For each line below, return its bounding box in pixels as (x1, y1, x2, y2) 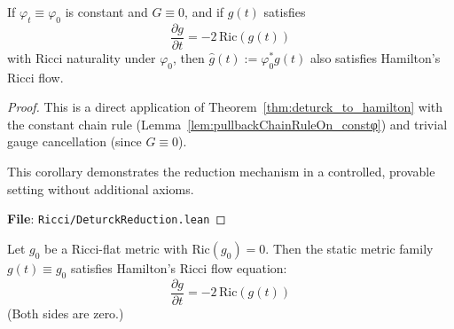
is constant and (65, 3, 148, 20)
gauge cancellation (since (7, 132, 142, 151)
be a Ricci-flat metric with (44, 239, 188, 257)
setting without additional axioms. (7, 179, 194, 198)
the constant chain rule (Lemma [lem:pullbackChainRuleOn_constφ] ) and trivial (7, 114, 448, 133)
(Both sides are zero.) (7, 303, 124, 322)
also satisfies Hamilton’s (309, 48, 441, 67)
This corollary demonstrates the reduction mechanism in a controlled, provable (7, 162, 435, 181)
